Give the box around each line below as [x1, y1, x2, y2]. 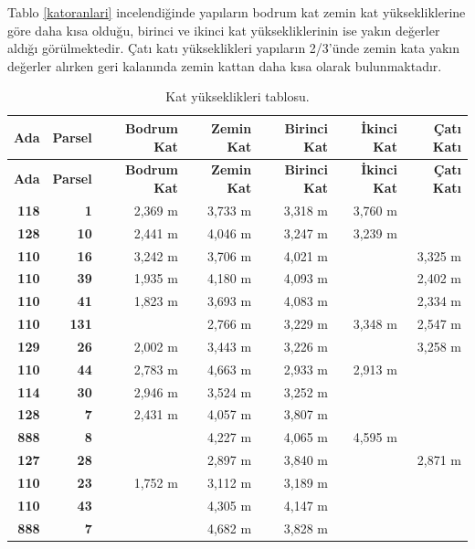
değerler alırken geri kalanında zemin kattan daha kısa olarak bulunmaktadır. [7, 56, 442, 75]
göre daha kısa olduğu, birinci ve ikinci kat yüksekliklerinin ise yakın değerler [7, 20, 440, 39]
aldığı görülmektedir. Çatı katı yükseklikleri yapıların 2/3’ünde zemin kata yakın [7, 38, 459, 58]
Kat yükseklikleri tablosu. [165, 87, 310, 106]
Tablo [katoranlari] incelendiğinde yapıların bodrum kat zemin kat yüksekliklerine [7, 3, 466, 21]
